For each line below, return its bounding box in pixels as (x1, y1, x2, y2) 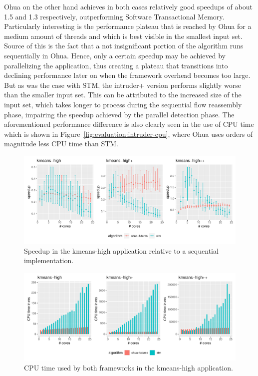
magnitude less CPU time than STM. (4, 138, 119, 149)
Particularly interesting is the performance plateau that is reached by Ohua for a (4, 21, 252, 31)
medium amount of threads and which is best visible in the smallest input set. (4, 30, 243, 41)
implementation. (24, 255, 74, 266)
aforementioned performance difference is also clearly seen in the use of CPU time (4, 119, 254, 129)
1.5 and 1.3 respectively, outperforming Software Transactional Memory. (4, 11, 225, 21)
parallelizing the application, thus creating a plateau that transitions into (4, 60, 228, 70)
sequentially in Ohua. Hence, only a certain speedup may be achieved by (4, 50, 226, 60)
